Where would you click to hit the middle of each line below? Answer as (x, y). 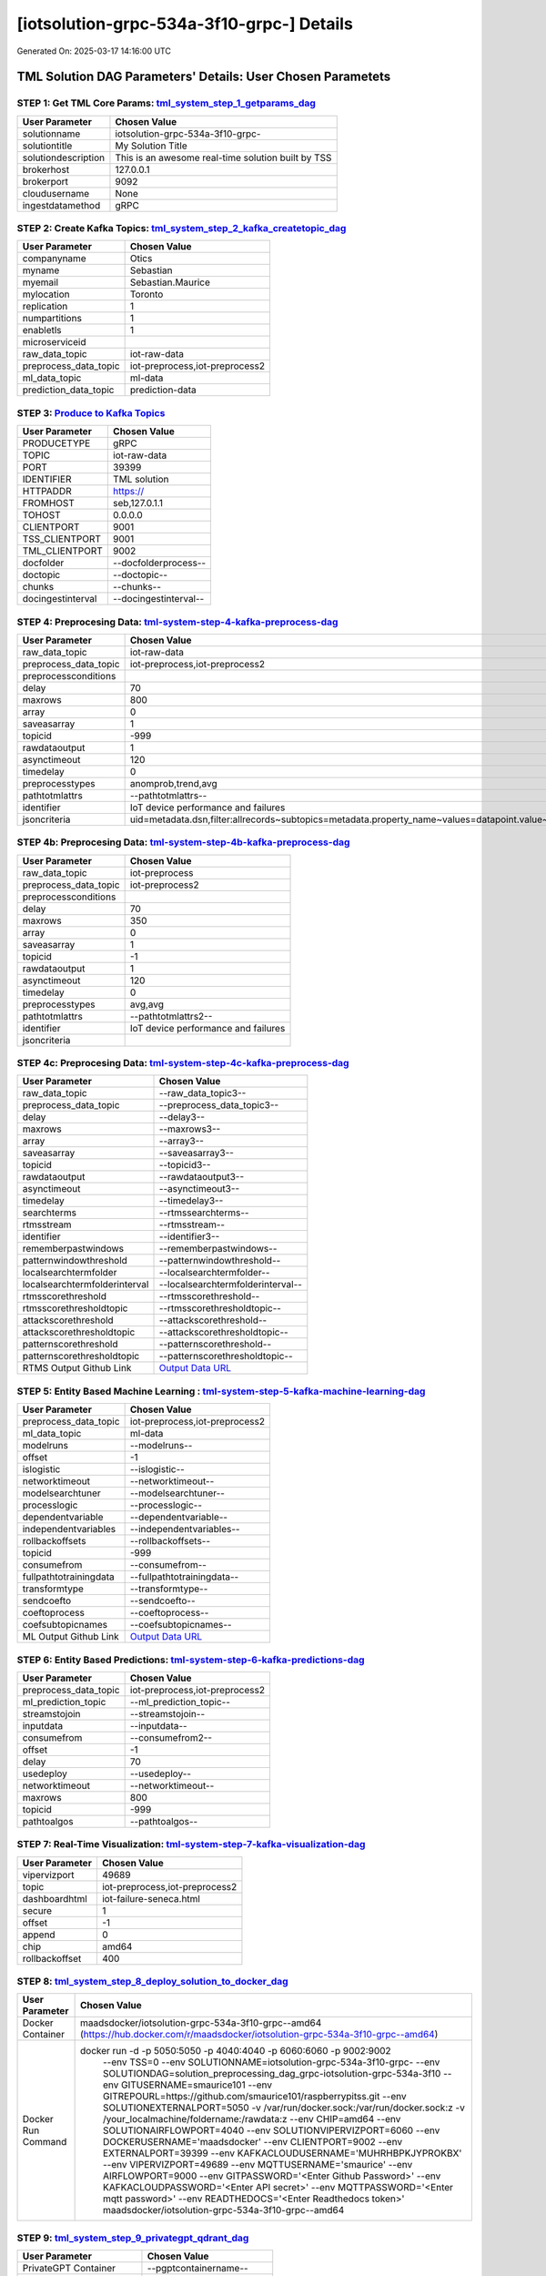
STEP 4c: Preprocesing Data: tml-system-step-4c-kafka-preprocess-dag (183, 1063)
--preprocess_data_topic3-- (219, 1105)
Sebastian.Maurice (170, 282)
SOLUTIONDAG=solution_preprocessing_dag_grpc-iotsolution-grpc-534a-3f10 (272, 2074)
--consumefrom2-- (171, 1737)
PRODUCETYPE (56, 443)
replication (45, 307)
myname (41, 270)
